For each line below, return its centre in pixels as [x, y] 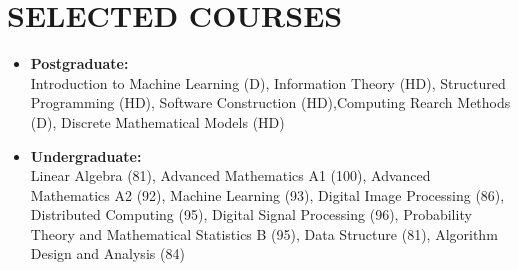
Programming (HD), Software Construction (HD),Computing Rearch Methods [270, 102]
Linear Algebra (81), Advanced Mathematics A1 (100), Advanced [230, 175]
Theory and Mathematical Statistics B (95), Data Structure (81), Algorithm [264, 233]
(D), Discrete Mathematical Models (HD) [157, 121]
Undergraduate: [86, 155]
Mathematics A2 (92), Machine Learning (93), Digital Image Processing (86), [267, 194]
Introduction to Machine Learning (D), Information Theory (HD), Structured [268, 82]
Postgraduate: [79, 63]
